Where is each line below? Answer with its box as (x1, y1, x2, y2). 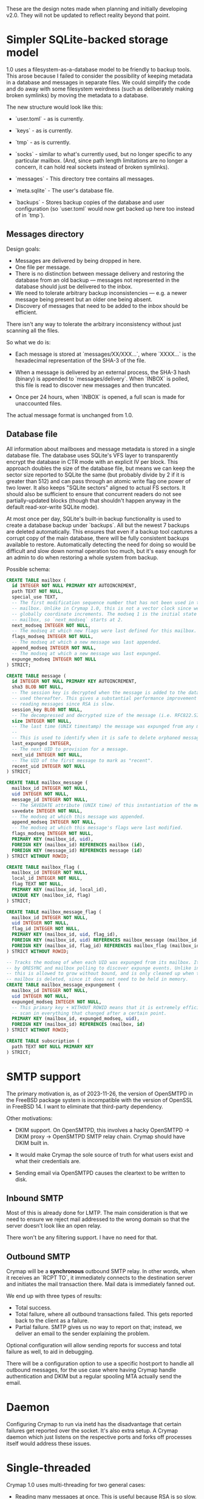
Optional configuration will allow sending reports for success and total (6, 1342, 182, 1349)
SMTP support (6, 1070, 81, 1083)
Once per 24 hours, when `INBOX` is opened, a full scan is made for (15, 393, 185, 400)
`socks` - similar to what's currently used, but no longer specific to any (15, 150, 192, 157)
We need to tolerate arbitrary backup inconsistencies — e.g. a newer (15, 289, 187, 296)
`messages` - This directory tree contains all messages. (15, 175, 155, 182)
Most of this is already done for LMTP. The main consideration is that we (6, 1209, 188, 1217)
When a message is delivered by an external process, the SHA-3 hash (15, 369, 191, 376)
